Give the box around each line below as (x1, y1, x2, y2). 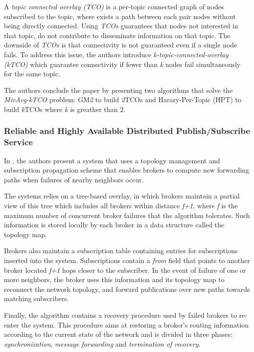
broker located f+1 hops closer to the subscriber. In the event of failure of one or (4, 264, 246, 275)
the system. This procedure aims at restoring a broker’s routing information (21, 319, 249, 330)
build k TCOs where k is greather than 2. (4, 104, 126, 114)
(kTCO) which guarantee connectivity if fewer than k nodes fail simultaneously (4, 59, 241, 69)
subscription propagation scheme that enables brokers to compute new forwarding (4, 165, 250, 175)
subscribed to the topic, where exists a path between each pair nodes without (4, 11, 236, 21)
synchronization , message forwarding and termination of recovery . (4, 338, 201, 349)
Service (4, 136, 33, 148)
